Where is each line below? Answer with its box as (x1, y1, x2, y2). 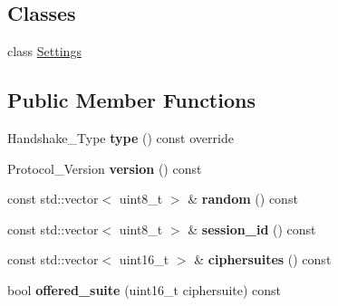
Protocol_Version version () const (7, 158, 202, 177)
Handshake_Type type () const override (7, 129, 234, 147)
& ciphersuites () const (194, 250, 332, 269)
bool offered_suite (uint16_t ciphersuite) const (7, 280, 282, 299)
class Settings (7, 42, 82, 61)
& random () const (188, 189, 298, 208)
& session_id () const (188, 219, 316, 238)
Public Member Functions (7, 86, 256, 114)
